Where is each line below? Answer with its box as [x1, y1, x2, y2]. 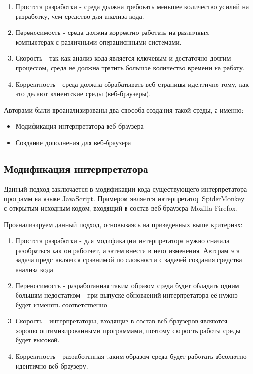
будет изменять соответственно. [15, 299, 109, 309]
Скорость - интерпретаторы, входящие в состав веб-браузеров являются [15, 316, 228, 326]
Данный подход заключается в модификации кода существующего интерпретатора [4, 184, 247, 194]
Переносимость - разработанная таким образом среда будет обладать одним [15, 280, 239, 290]
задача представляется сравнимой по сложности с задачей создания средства [15, 255, 242, 265]
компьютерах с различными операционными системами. [15, 36, 181, 47]
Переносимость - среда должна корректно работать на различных [15, 27, 209, 37]
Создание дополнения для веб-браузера [15, 137, 131, 147]
